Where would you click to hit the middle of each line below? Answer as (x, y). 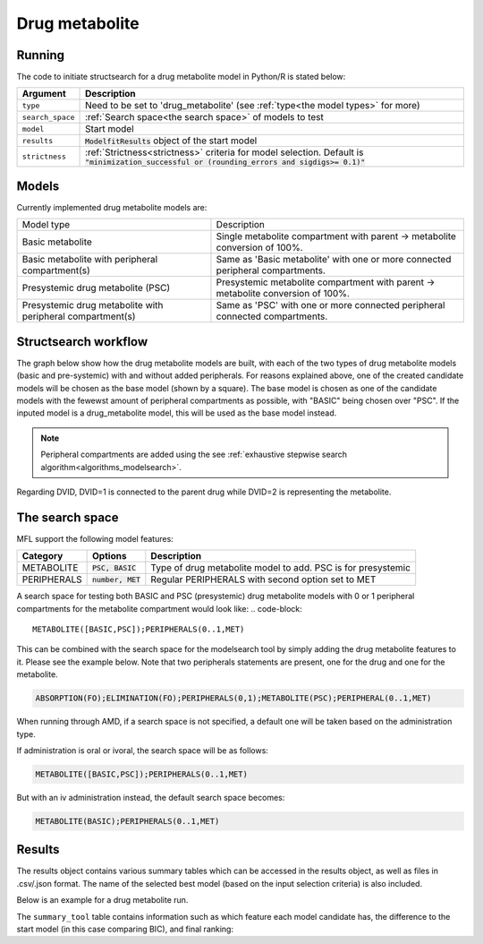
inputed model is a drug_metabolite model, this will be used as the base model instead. (177, 413)
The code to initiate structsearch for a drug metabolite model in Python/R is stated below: (181, 77)
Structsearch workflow (82, 342)
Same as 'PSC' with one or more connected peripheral (330, 305)
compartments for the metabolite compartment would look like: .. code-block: (160, 608)
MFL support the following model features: (95, 538)
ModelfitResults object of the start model (171, 141)
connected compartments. (272, 316)
